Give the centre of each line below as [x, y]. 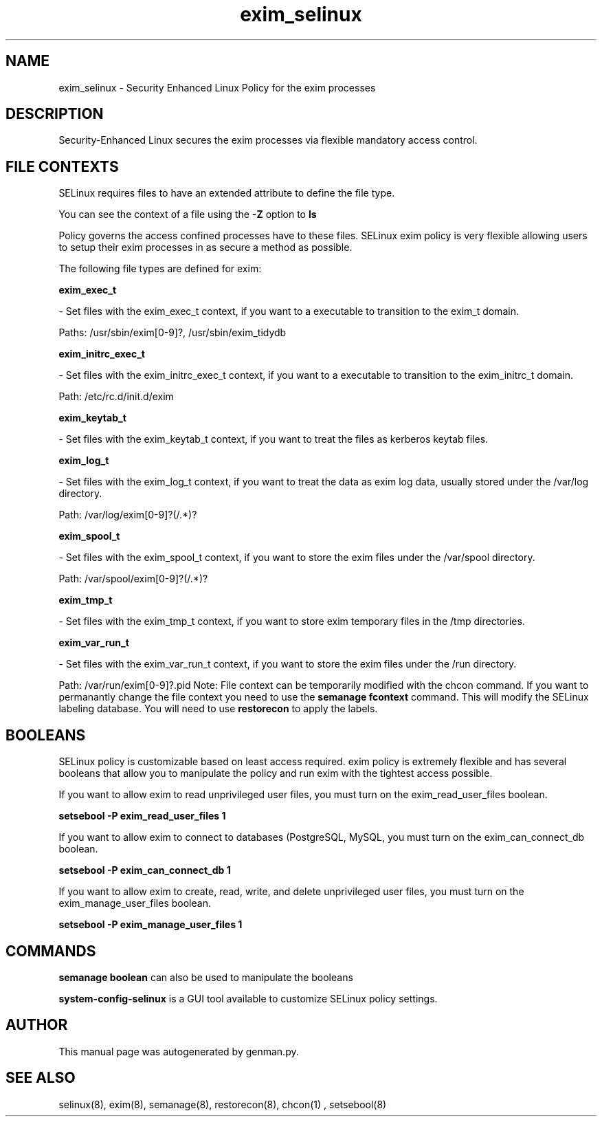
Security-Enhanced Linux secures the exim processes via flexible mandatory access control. [268, 140]
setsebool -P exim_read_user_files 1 [142, 816]
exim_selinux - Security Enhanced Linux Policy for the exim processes [217, 87]
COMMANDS [51, 951]
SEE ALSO [41, 1078]
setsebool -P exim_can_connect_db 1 [145, 870]
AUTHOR [37, 1025]
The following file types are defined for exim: [160, 269]
